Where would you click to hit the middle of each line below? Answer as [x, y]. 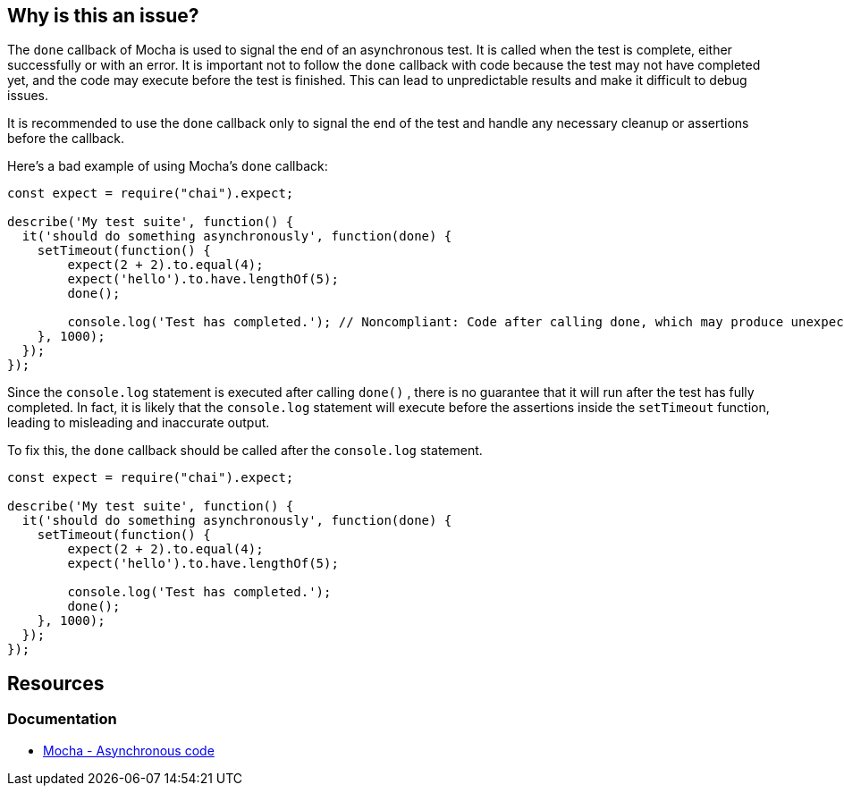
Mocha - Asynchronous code [129, 750]
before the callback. [66, 139]
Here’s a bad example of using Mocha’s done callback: [168, 166]
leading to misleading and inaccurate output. [139, 423]
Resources [56, 683]
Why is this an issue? [103, 16]
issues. [28, 96]
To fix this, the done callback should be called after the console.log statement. [245, 451]
